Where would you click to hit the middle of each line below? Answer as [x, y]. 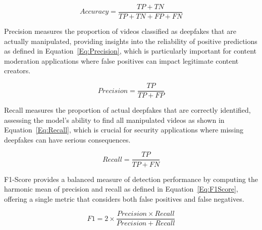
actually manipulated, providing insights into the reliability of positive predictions [131, 41]
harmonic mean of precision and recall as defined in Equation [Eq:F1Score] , [121, 189]
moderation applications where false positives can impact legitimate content [121, 60]
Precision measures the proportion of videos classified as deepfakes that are [120, 31]
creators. [17, 71]
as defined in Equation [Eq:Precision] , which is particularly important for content [130, 51]
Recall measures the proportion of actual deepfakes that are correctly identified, [127, 110]
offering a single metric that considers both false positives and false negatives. [124, 198]
